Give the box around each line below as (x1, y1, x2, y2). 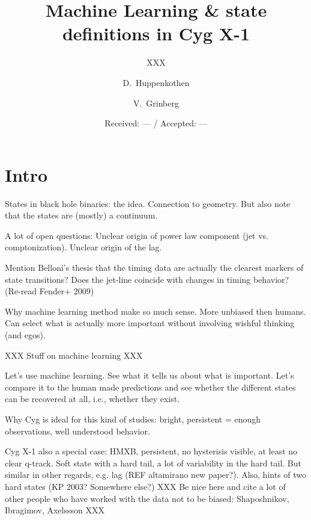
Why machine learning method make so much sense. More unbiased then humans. (5, 305, 306, 317)
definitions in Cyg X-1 (62, 21, 250, 46)
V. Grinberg (133, 96, 180, 109)
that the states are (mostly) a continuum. (5, 209, 158, 221)
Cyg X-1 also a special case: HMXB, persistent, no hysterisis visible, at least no (5, 445, 298, 457)
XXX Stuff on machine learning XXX (5, 348, 143, 361)
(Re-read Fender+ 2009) (5, 285, 94, 297)
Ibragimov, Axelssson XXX (5, 504, 104, 516)
